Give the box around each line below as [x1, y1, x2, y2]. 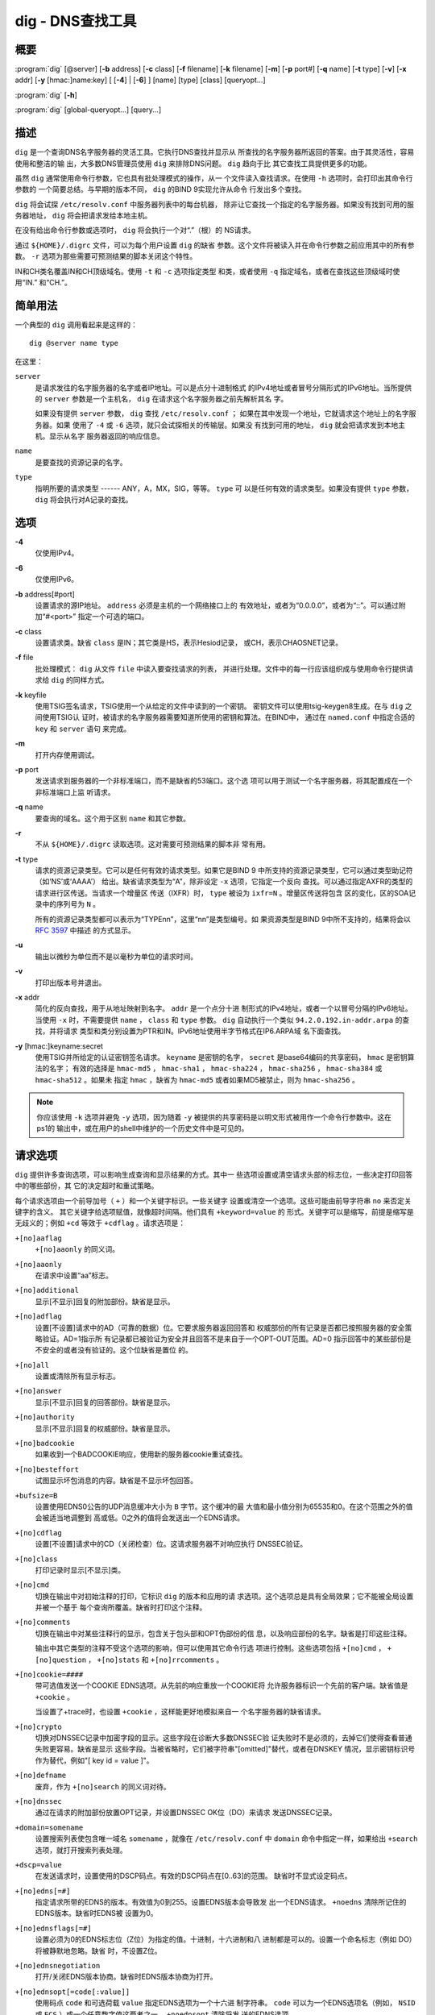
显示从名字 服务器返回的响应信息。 [48, 431, 164, 441]
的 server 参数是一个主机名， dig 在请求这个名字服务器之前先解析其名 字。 [35, 393, 288, 403]
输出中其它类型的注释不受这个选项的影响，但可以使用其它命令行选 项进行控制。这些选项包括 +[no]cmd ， [35, 1643, 386, 1653]
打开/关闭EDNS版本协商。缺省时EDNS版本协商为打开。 [35, 1971, 217, 1982]
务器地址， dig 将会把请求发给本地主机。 [14, 210, 152, 221]
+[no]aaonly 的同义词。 [35, 1244, 120, 1254]
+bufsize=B [14, 1491, 58, 1500]
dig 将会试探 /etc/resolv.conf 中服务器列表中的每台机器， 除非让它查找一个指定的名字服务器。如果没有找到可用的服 [14, 199, 414, 209]
